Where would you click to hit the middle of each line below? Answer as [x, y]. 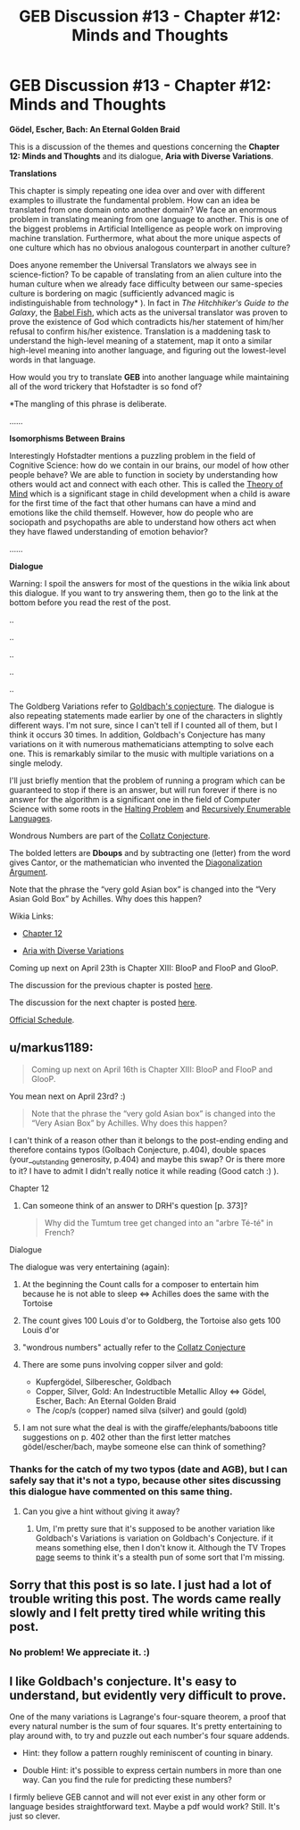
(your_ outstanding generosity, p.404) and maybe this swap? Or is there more [147, 1160]
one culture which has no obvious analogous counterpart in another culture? [150, 247]
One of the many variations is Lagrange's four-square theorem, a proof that [148, 1717]
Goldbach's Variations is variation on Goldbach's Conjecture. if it [154, 1538]
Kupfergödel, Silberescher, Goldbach [103, 1382]
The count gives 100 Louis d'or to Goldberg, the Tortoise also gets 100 [151, 1320]
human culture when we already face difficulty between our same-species [146, 284]
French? [59, 1232]
